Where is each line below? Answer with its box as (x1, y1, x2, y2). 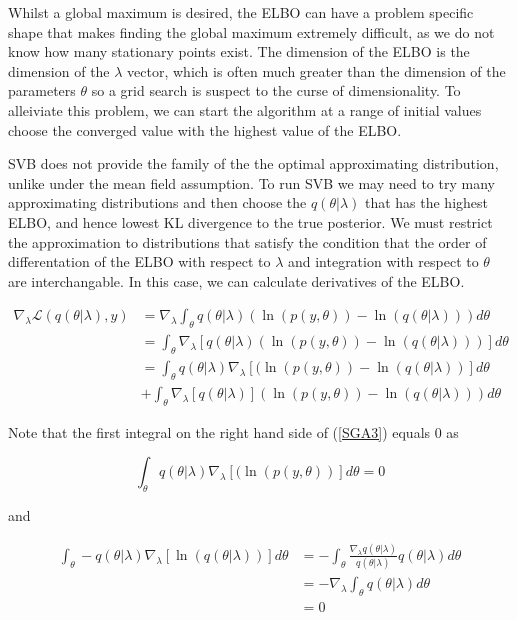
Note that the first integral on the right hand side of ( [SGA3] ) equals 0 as (8, 421, 459, 442)
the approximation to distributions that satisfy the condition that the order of (8, 231, 487, 252)
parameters (8, 80, 76, 101)
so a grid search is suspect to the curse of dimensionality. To (91, 80, 461, 101)
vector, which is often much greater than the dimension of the (127, 60, 506, 81)
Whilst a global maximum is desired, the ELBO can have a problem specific (8, 2, 474, 22)
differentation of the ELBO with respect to (8, 251, 271, 272)
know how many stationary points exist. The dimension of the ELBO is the (8, 41, 470, 62)
